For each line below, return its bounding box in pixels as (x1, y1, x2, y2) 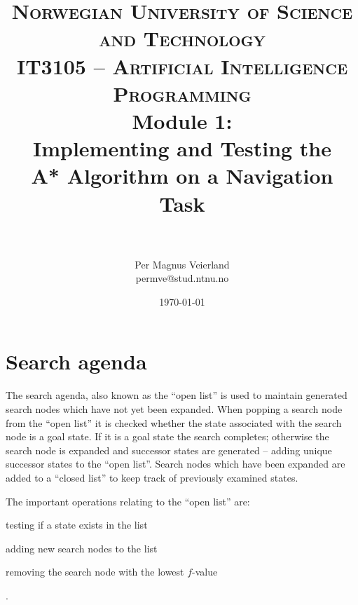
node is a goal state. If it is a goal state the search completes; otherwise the (6, 429, 329, 444)
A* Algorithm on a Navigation (31, 161, 333, 190)
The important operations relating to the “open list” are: (6, 494, 250, 508)
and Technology (99, 24, 266, 53)
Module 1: (132, 106, 233, 135)
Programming (113, 79, 252, 107)
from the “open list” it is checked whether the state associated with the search (6, 415, 342, 430)
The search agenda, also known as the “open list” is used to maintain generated (6, 388, 347, 402)
